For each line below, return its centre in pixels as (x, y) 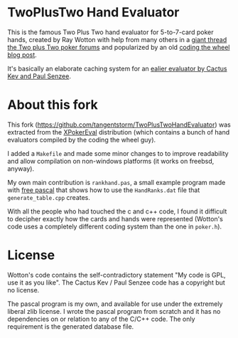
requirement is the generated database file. (71, 326)
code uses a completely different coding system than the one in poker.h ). (115, 226)
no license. (23, 290)
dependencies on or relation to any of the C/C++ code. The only (101, 319)
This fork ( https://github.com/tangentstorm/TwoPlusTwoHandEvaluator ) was (119, 125)
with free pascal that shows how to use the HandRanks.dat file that (104, 190)
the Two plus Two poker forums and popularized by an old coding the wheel (119, 47)
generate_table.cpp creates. (49, 197)
